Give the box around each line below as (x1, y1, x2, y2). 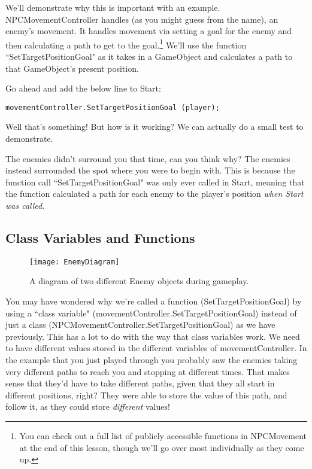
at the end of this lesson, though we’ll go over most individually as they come (19, 441, 304, 453)
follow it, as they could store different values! (5, 400, 170, 413)
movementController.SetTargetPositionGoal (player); (5, 103, 220, 112)
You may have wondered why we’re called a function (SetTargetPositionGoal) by (5, 295, 302, 307)
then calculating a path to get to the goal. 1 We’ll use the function (5, 36, 247, 51)
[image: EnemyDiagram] (29, 257, 120, 266)
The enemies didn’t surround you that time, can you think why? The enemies (5, 152, 290, 165)
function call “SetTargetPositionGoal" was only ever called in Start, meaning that (5, 175, 305, 188)
